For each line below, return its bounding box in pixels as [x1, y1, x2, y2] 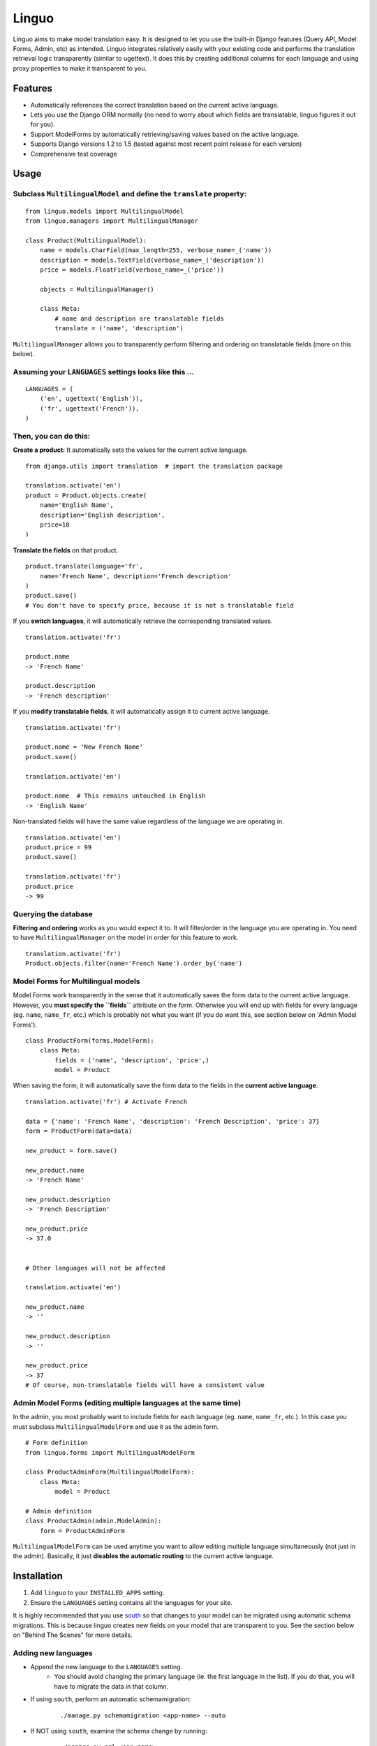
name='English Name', [39, 501, 114, 509]
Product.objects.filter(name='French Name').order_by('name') [25, 960, 243, 967]
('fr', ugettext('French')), [39, 404, 140, 412]
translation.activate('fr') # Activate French [25, 1097, 188, 1106]
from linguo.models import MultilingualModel [25, 207, 184, 215]
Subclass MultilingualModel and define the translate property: [13, 189, 247, 199]
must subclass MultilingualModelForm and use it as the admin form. [13, 1422, 219, 1431]
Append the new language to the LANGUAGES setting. [30, 1663, 183, 1671]
